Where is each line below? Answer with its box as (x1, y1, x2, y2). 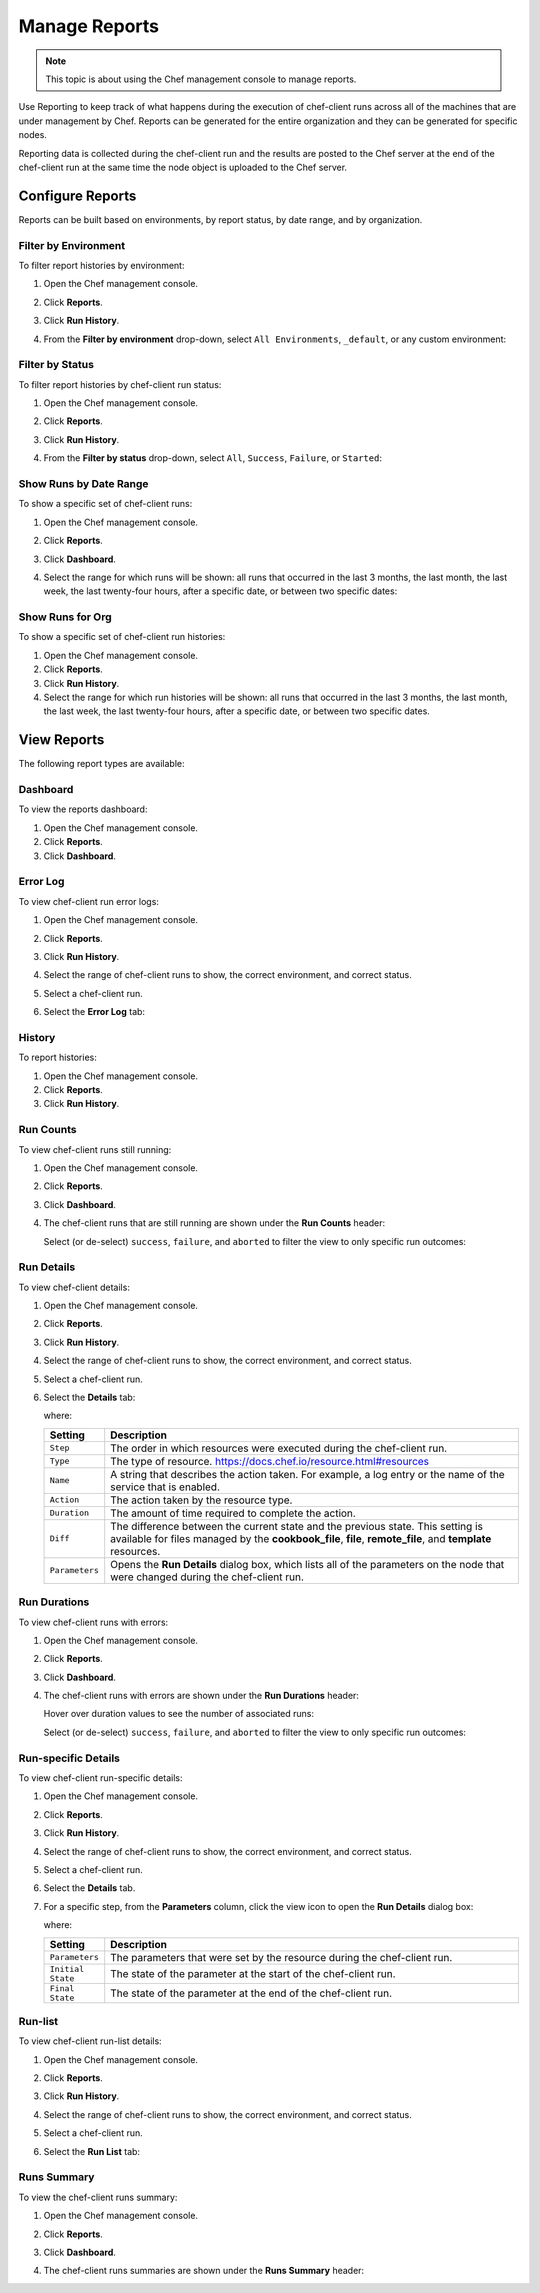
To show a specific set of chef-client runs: (18, 498, 193, 510)
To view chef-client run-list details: (18, 2035, 162, 2047)
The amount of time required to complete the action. (110, 1506, 357, 1520)
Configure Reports (18, 187, 137, 204)
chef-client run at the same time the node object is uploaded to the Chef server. (18, 161, 348, 173)
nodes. (18, 129, 47, 141)
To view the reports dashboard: (18, 803, 148, 815)
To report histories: (18, 1051, 97, 1064)
